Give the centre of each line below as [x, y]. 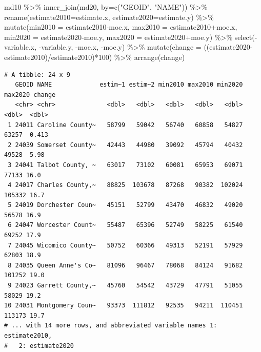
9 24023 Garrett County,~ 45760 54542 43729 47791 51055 [125, 286]
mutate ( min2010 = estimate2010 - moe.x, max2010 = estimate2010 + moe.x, [121, 27]
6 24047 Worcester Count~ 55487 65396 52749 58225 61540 [125, 225]
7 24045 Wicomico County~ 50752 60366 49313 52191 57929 [125, 245]
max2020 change [30, 95]
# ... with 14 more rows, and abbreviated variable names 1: [111, 326]
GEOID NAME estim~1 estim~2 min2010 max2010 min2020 [129, 85]
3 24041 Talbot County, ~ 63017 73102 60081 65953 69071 [125, 165]
